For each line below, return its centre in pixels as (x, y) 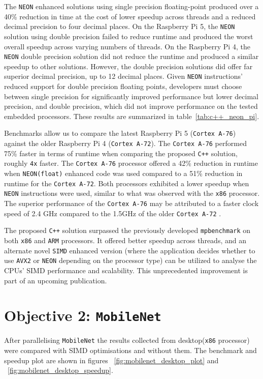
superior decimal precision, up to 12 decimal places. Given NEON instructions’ (123, 76)
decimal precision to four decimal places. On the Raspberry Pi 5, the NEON (120, 26)
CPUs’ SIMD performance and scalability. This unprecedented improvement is (126, 270)
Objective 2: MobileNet (83, 315)
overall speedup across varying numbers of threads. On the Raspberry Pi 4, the (127, 46)
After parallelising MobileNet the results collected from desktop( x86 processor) (127, 340)
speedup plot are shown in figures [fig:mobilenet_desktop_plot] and (111, 360)
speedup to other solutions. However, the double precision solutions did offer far (128, 66)
